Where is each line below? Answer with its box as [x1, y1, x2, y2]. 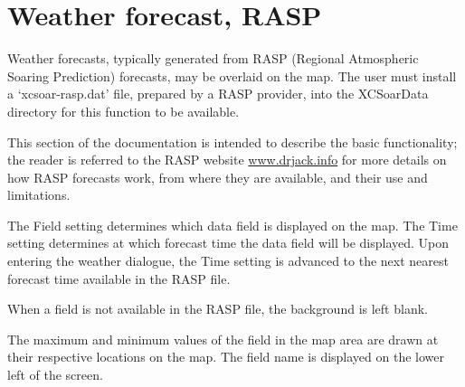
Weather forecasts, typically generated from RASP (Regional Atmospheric [7, 49, 419, 68]
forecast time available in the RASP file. [7, 269, 231, 288]
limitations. [7, 185, 71, 204]
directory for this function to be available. [7, 101, 240, 120]
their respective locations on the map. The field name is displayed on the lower [7, 347, 444, 366]
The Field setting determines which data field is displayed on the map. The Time [7, 215, 458, 234]
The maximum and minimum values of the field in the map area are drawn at [7, 329, 439, 348]
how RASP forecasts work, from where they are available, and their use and [7, 167, 428, 186]
